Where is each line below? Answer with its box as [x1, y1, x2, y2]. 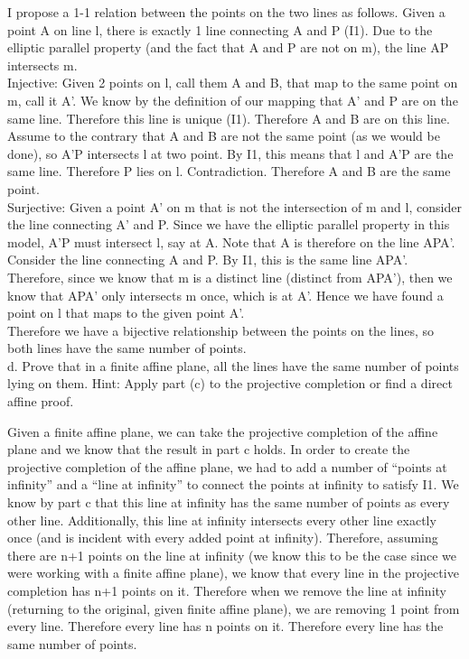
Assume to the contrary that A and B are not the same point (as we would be [7, 126, 440, 145]
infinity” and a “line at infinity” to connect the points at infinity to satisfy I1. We [7, 475, 459, 494]
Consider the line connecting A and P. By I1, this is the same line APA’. [7, 250, 408, 269]
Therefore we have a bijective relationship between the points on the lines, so [7, 320, 435, 339]
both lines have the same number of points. [7, 339, 247, 357]
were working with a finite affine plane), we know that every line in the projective [7, 563, 459, 582]
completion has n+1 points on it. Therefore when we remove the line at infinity [7, 581, 446, 599]
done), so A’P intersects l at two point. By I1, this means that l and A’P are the [7, 144, 454, 162]
